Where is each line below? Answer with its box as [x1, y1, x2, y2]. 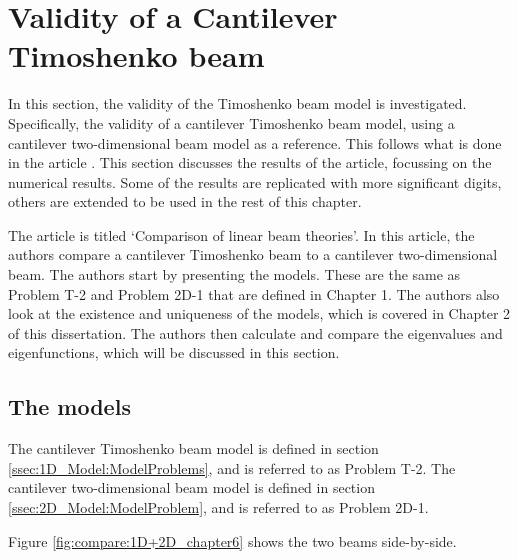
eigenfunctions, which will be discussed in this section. [8, 342, 340, 363]
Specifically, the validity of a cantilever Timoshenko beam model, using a [8, 112, 455, 133]
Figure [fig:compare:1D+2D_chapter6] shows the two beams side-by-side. [8, 530, 457, 551]
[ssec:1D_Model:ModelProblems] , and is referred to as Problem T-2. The [8, 457, 456, 478]
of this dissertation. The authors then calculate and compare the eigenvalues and [8, 322, 503, 343]
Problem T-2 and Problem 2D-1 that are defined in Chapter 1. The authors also [8, 283, 500, 304]
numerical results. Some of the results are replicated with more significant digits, [8, 171, 502, 192]
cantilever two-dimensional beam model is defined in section [8, 477, 375, 498]
